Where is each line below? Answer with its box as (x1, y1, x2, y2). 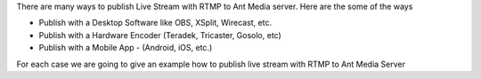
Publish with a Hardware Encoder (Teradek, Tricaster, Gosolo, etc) (38, 29, 282, 40)
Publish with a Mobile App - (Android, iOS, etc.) (38, 43, 213, 53)
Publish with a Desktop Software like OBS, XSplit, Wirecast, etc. (38, 18, 272, 28)
